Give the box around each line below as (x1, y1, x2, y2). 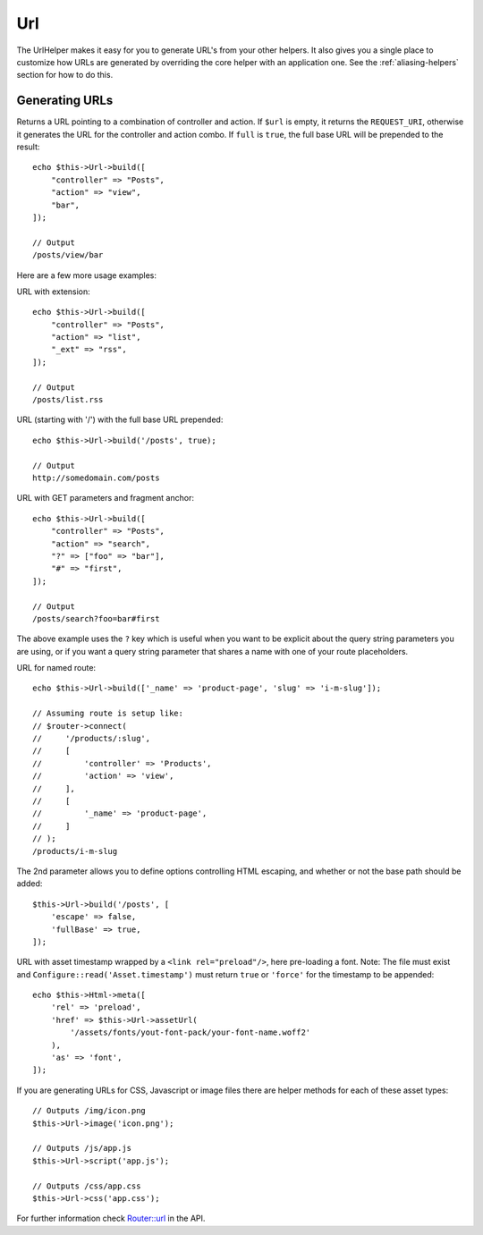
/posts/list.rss (32, 394, 104, 405)
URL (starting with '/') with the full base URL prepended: (16, 414, 224, 425)
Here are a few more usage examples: (16, 269, 157, 281)
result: (16, 141, 40, 152)
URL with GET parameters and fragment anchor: (16, 493, 194, 503)
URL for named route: (16, 663, 97, 673)
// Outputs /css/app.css (32, 1180, 141, 1191)
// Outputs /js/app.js (32, 1143, 132, 1154)
